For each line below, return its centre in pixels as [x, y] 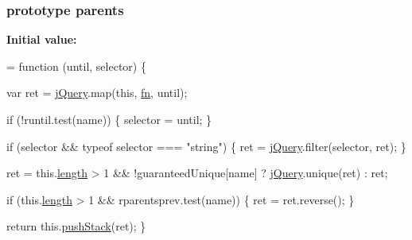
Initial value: [42, 39]
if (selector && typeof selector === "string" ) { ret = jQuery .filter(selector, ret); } [206, 146]
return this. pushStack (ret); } [76, 226]
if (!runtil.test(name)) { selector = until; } [109, 119]
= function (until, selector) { [76, 66]
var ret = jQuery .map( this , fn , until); [97, 93]
